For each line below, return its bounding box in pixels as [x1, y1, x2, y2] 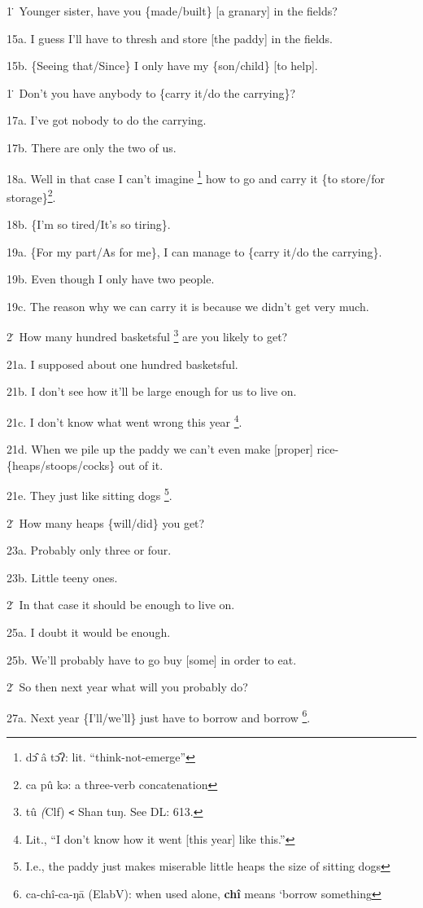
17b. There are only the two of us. [7, 138, 177, 156]
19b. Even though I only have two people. [7, 270, 215, 287]
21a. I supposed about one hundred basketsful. [7, 355, 238, 372]
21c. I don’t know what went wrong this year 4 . [7, 410, 242, 430]
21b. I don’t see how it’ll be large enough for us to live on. [7, 383, 297, 400]
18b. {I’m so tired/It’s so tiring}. [7, 216, 171, 233]
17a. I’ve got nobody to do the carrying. [7, 112, 207, 129]
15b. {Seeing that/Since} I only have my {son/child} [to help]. [7, 57, 318, 74]
